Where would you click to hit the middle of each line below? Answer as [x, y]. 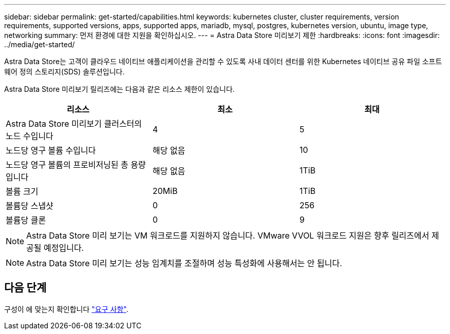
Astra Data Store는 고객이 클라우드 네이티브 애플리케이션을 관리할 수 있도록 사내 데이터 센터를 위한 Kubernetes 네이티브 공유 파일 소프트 [223, 61]
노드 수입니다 [30, 136]
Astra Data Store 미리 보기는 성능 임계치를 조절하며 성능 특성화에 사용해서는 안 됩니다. [184, 263]
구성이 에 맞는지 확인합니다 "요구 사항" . [66, 309]
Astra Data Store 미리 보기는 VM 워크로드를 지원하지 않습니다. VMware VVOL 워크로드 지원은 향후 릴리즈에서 [228, 235]
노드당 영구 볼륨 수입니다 [51, 150]
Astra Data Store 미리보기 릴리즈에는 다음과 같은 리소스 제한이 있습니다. [119, 89]
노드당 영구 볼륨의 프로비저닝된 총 [67, 165]
